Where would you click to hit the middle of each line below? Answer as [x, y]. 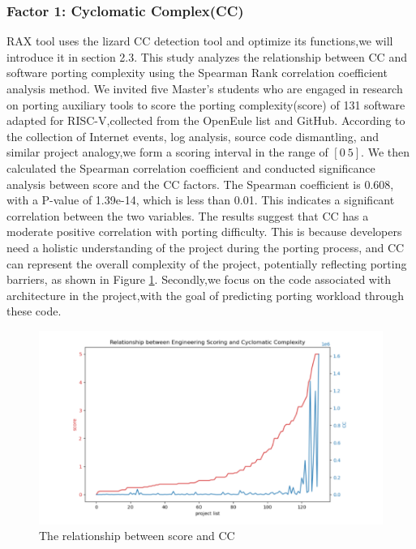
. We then [385, 152]
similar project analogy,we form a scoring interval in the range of [167, 152]
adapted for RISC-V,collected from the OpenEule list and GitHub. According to [206, 120]
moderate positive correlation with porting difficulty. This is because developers [204, 232]
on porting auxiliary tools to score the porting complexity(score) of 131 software [206, 104]
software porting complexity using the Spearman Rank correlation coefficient [197, 73]
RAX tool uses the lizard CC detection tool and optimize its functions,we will [200, 41]
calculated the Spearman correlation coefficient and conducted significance [191, 167]
